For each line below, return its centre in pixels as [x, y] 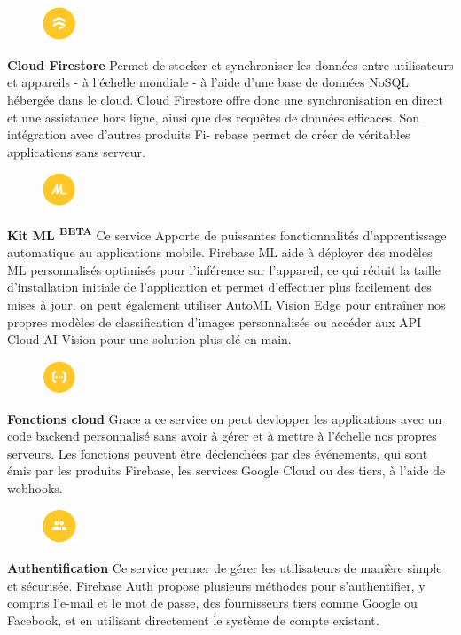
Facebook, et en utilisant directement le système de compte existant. [193, 619]
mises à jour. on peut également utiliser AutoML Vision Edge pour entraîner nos [227, 305]
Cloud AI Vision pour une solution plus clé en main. [149, 339]
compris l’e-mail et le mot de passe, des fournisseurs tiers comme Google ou [212, 603]
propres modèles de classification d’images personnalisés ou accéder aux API [215, 321]
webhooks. [35, 488]
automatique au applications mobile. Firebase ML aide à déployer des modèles [220, 252]
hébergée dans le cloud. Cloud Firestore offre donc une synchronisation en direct [225, 99]
